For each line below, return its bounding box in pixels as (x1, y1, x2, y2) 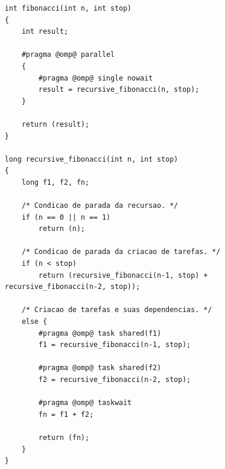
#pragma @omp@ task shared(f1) (38, 329, 161, 338)
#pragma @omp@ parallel (21, 50, 115, 59)
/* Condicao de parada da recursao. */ (21, 201, 178, 210)
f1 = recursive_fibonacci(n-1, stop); (38, 340, 191, 349)
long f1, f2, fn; (21, 178, 90, 187)
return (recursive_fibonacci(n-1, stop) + (38, 271, 208, 280)
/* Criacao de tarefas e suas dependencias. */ (21, 306, 212, 314)
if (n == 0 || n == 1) (21, 213, 110, 221)
